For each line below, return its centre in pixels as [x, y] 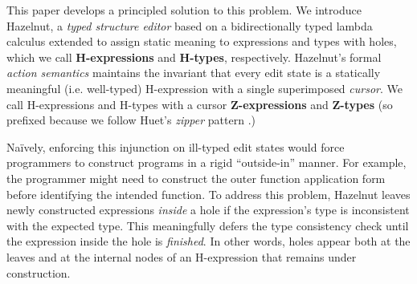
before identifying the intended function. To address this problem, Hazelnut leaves [208, 194]
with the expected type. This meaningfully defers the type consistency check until [208, 225]
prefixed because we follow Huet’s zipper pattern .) [131, 120]
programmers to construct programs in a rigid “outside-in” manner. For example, [206, 162]
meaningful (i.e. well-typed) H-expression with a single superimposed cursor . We [204, 88]
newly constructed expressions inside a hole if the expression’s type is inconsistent [208, 210]
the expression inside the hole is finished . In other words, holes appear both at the [208, 241]
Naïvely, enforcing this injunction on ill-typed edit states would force [176, 146]
